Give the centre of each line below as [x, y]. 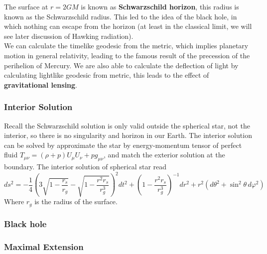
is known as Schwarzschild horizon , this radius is [160, 6]
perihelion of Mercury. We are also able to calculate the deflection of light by [121, 65]
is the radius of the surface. [76, 201]
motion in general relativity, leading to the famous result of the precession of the [127, 55]
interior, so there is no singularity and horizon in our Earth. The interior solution [128, 135]
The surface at [26, 6]
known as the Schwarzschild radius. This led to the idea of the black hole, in [121, 16]
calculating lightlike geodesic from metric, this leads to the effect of [107, 75]
